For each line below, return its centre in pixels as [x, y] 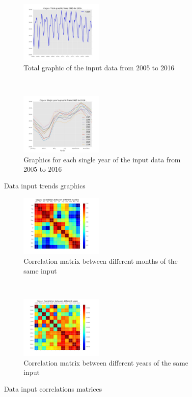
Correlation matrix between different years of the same [106, 362]
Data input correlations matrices [53, 389]
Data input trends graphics [45, 185]
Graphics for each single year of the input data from [102, 159]
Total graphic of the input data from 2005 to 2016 [99, 67]
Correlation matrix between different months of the [101, 261]
